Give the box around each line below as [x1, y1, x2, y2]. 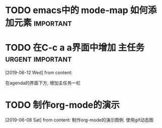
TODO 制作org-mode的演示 [5, 99, 120, 111]
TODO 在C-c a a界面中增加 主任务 [5, 42, 145, 53]
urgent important [5, 53, 72, 64]
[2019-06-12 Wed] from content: [5, 70, 73, 76]
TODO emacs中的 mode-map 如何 [5, 5, 148, 16]
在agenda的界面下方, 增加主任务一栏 [5, 80, 81, 86]
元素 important [14, 17, 72, 29]
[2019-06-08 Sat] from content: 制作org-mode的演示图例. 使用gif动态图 [5, 117, 154, 123]
